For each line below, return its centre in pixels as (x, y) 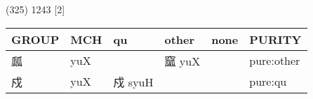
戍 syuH (133, 82)
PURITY (275, 39)
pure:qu (268, 82)
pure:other (275, 61)
